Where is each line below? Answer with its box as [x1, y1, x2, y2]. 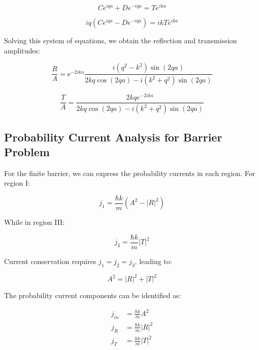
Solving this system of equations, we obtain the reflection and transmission [4, 35, 237, 46]
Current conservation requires [4, 256, 96, 267]
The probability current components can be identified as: [4, 290, 181, 301]
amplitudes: [4, 45, 40, 55]
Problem [4, 143, 50, 159]
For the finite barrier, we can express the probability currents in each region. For [4, 167, 255, 178]
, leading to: [135, 256, 172, 267]
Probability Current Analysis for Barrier [4, 129, 222, 144]
